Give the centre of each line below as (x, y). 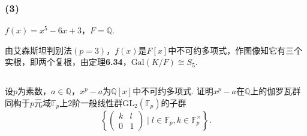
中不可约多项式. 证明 (173, 91)
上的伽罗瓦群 (276, 91)
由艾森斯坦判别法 (38, 50)
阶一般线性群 (97, 102)
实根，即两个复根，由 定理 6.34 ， (68, 62)
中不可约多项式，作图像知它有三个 (235, 50)
